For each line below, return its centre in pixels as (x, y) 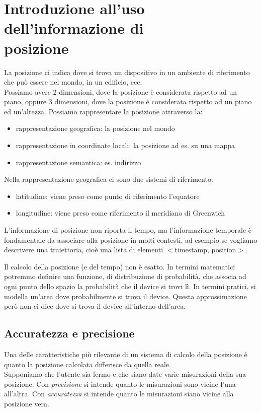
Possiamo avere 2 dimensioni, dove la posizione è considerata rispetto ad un (121, 91)
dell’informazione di (74, 28)
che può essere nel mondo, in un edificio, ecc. (73, 82)
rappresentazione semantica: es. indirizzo (78, 162)
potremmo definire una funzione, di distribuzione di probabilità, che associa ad (125, 276)
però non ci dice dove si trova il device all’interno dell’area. (95, 306)
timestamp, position (205, 250)
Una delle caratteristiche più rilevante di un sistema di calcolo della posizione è (126, 354)
